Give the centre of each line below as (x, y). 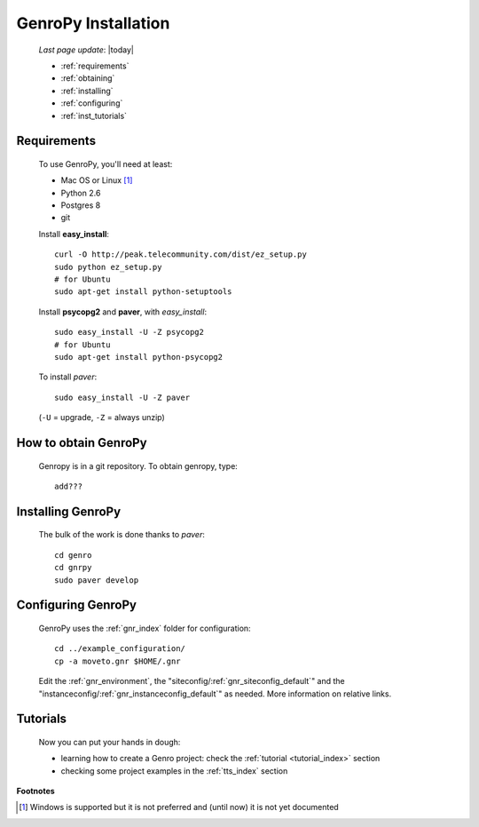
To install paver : (68, 377)
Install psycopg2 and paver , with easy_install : (123, 312)
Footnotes (35, 791)
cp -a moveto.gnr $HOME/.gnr (118, 661)
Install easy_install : (74, 234)
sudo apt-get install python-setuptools (143, 292)
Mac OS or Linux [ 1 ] (97, 180)
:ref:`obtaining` (88, 78)
